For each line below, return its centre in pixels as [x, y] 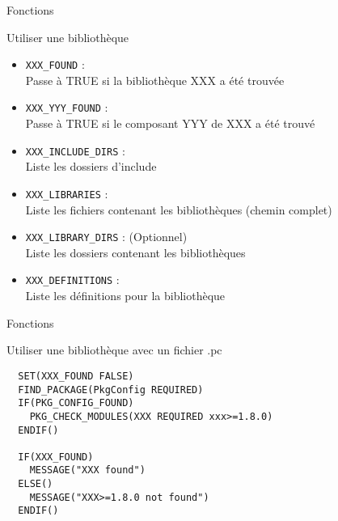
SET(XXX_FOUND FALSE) [76, 376]
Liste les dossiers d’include [91, 166]
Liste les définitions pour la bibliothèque [125, 296]
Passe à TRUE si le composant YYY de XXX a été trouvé [170, 123]
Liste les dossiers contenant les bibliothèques [135, 252]
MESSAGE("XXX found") [87, 470]
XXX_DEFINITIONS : [72, 280]
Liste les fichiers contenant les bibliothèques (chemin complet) [179, 209]
